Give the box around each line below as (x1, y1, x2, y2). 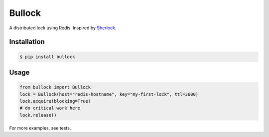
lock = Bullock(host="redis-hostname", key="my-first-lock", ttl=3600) (19, 91, 199, 97)
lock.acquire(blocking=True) (19, 98, 91, 104)
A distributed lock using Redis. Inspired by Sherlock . (9, 25, 117, 31)
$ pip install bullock (19, 54, 75, 60)
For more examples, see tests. (9, 125, 71, 131)
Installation (9, 38, 45, 46)
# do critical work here (19, 105, 81, 111)
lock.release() (19, 112, 57, 118)
